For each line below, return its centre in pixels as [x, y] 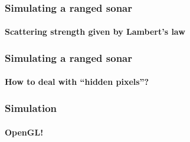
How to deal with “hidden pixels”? [77, 82]
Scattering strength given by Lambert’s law [95, 32]
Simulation [31, 108]
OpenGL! [24, 132]
